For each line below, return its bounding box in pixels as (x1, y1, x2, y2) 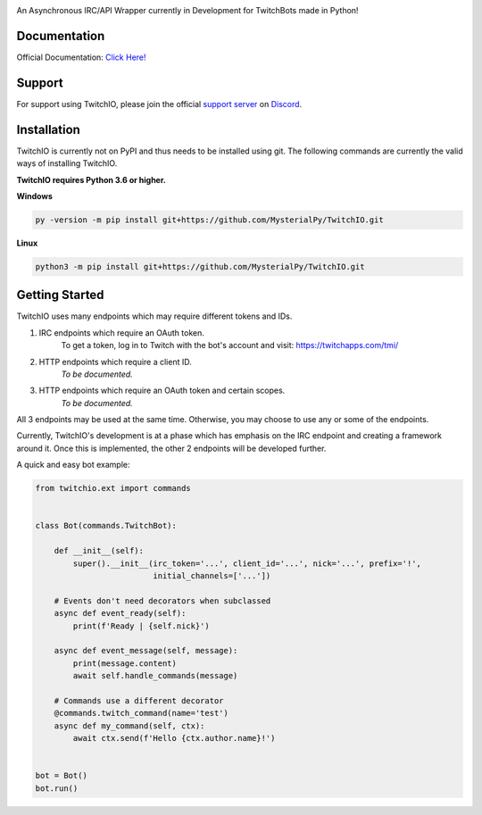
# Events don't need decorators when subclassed (54, 595, 271, 606)
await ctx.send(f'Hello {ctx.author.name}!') (72, 733, 276, 744)
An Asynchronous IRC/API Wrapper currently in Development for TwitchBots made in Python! (16, 5, 359, 15)
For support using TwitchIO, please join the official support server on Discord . (16, 98, 303, 109)
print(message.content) (72, 658, 178, 669)
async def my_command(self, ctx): (54, 720, 205, 731)
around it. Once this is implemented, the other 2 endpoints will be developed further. (16, 443, 327, 453)
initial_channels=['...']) (153, 570, 271, 580)
